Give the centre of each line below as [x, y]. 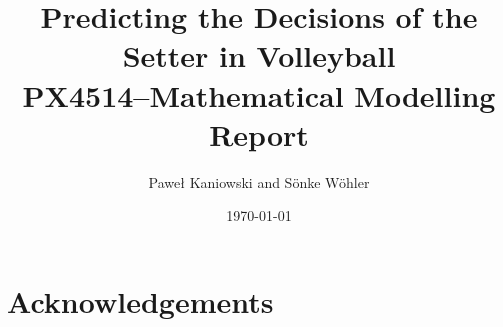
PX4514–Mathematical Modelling [259, 94]
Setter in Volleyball [259, 55]
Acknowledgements [140, 300]
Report [259, 133]
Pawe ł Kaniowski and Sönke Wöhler [259, 181]
